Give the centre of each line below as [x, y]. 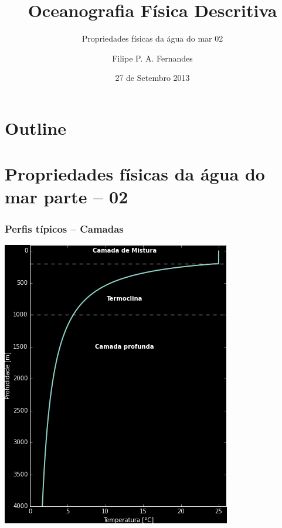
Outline [36, 127]
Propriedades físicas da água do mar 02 [152, 38]
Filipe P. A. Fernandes [152, 58]
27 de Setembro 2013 [152, 78]
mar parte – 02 [67, 197]
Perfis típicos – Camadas [64, 228]
